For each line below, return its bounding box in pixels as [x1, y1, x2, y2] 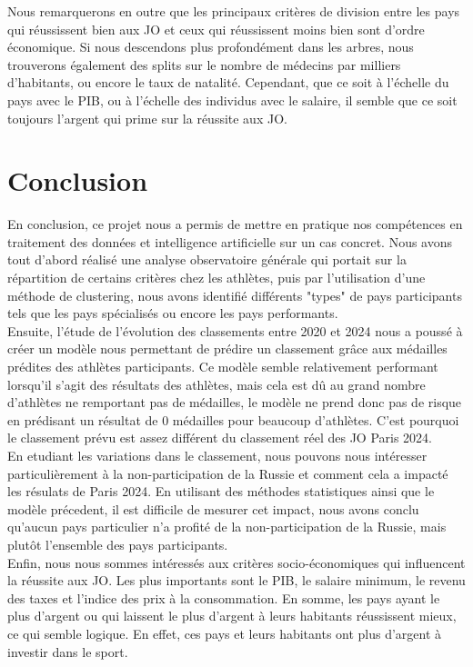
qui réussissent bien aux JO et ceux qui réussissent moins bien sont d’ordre [7, 19, 425, 38]
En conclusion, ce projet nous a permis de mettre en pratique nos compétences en [7, 214, 463, 234]
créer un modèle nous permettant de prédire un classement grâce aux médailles [7, 339, 448, 358]
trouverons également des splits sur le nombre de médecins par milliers [7, 55, 401, 74]
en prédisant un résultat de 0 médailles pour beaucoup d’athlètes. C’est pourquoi [7, 410, 459, 429]
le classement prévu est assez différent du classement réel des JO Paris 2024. [7, 428, 433, 447]
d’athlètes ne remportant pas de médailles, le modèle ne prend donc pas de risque [7, 393, 462, 412]
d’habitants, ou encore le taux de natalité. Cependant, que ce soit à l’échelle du [7, 73, 449, 92]
